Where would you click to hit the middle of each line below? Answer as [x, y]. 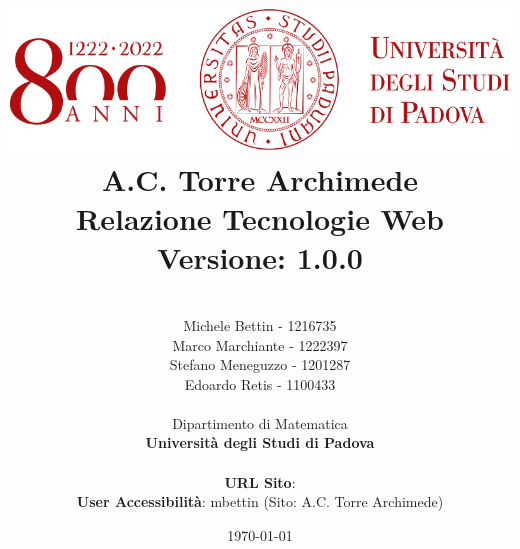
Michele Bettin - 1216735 [260, 324]
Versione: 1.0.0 [260, 257]
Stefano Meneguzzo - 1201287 [260, 364]
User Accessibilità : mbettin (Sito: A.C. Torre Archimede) [260, 501]
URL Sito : [260, 481]
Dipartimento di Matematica [260, 422]
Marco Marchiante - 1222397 [260, 344]
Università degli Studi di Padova [260, 442]
